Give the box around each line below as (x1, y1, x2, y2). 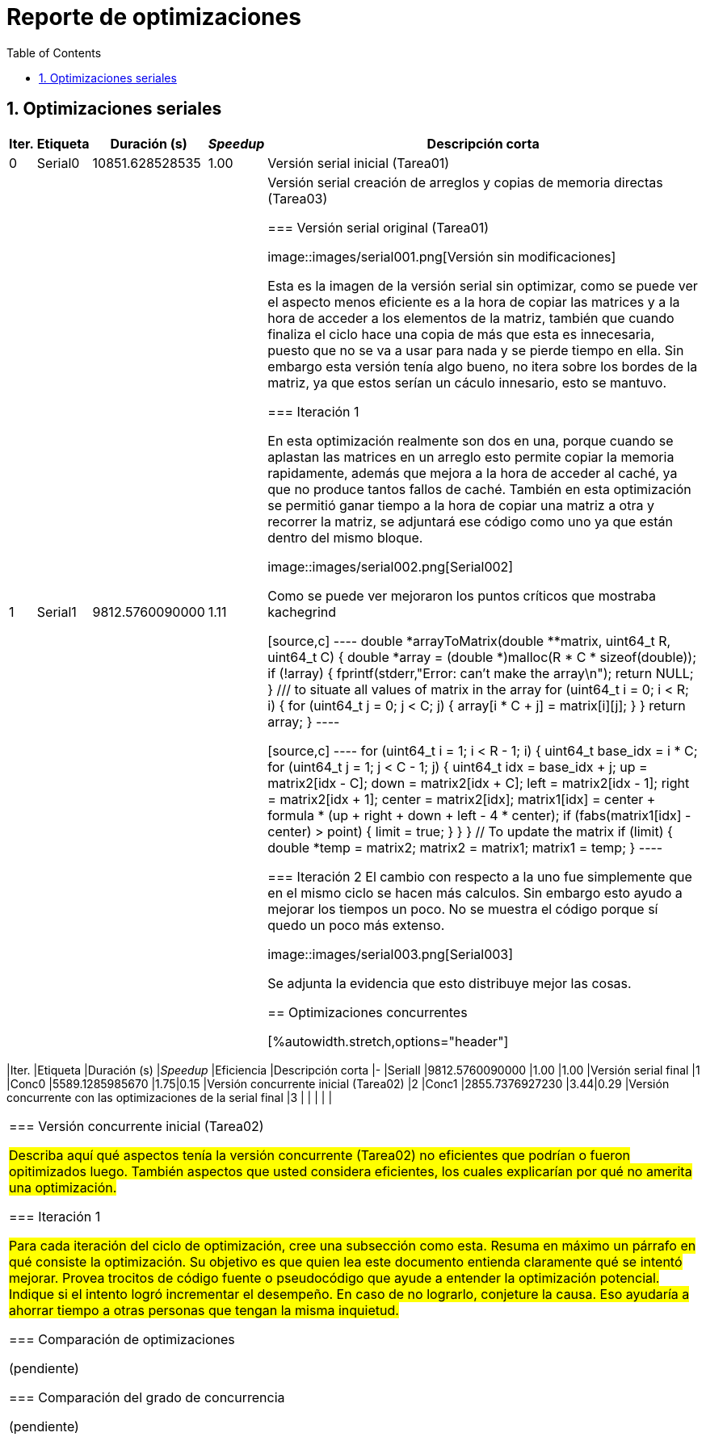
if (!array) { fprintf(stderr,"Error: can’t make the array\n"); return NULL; (267, 664, 694, 681)
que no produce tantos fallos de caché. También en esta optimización (267, 480, 691, 497)
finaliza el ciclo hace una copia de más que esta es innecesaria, (267, 325, 655, 342)
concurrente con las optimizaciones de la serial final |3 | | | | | (6, 1090, 333, 1104)
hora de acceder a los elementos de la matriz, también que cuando (267, 309, 674, 326)
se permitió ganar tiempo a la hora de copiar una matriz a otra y (267, 496, 654, 513)
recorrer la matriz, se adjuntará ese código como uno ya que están (267, 513, 674, 530)
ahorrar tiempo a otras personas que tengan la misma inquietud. (9, 1301, 399, 1318)
